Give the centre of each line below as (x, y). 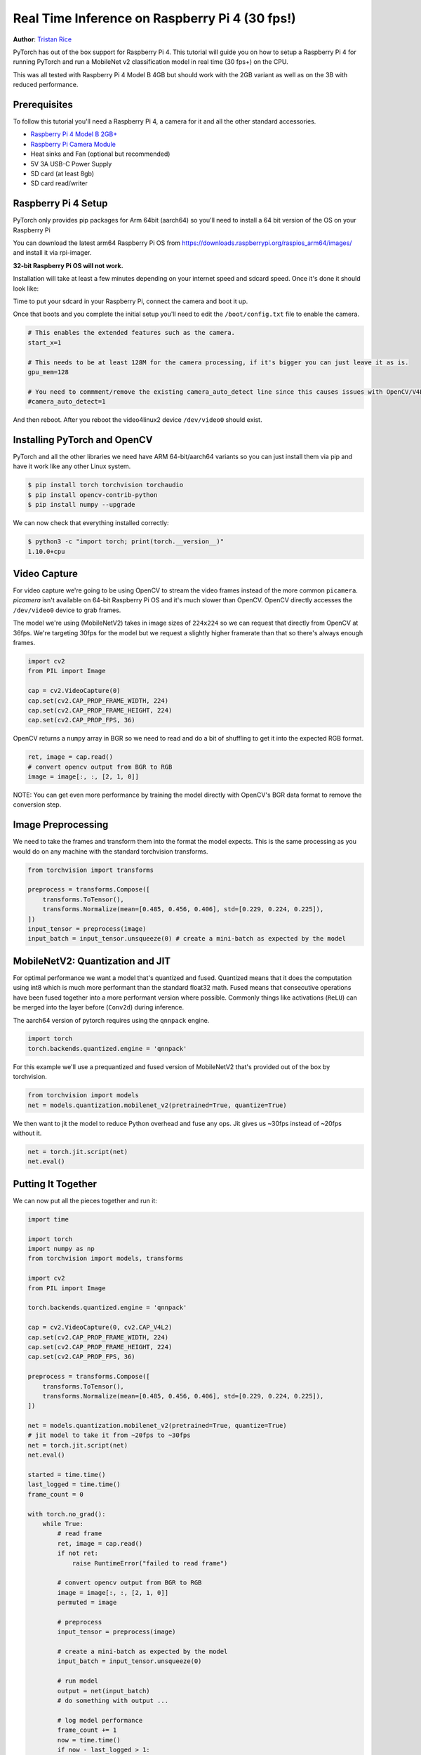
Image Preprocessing (61, 825)
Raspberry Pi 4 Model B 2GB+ (74, 134)
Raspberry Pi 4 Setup (60, 204)
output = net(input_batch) (103, 1691)
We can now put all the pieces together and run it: (85, 1200)
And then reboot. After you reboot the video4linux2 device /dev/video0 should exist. (138, 420)
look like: (26, 289)
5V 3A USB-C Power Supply (71, 164)
